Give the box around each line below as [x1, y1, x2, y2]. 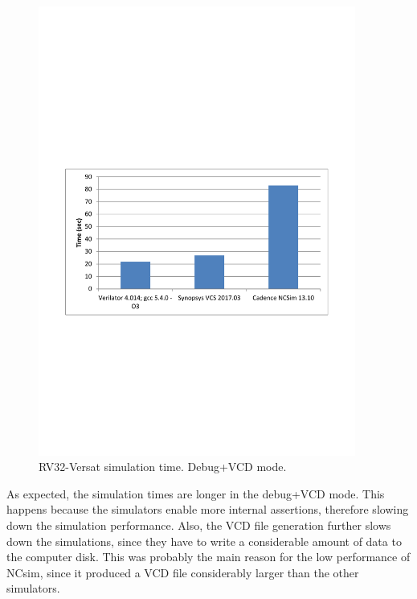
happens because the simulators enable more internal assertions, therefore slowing [6, 501, 409, 518]
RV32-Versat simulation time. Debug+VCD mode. [39, 458, 287, 475]
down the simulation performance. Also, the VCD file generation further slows [6, 517, 391, 534]
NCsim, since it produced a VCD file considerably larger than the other [6, 564, 359, 580]
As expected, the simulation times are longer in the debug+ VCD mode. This [6, 485, 385, 502]
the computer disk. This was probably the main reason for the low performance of [6, 548, 411, 565]
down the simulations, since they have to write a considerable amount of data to [6, 532, 402, 549]
